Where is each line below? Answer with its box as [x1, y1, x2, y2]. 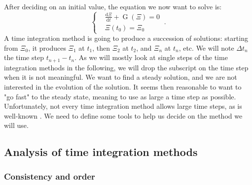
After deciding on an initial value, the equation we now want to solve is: [4, 1, 222, 11]
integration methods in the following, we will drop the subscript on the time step [4, 62, 249, 72]
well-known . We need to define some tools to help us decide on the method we [4, 110, 243, 121]
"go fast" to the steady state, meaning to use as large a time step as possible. [4, 91, 236, 101]
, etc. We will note [179, 42, 234, 53]
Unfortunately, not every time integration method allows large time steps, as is [4, 101, 242, 111]
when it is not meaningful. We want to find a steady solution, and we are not [4, 72, 237, 82]
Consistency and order [4, 170, 95, 182]
